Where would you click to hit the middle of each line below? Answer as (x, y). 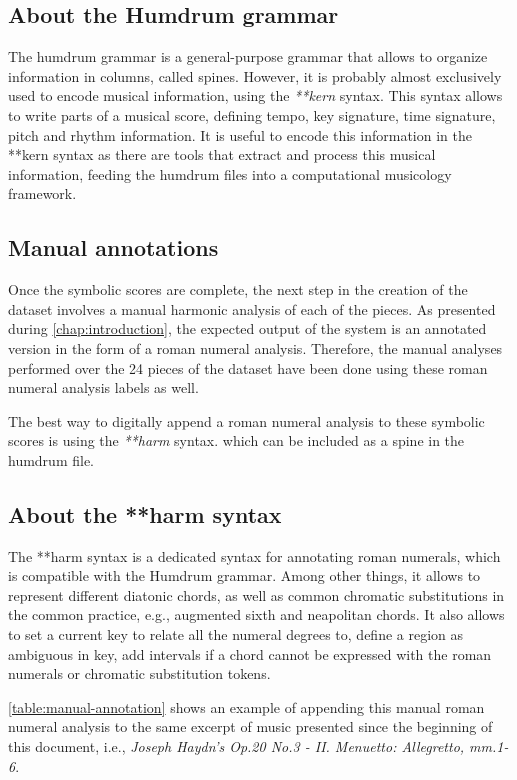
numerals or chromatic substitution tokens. (139, 673)
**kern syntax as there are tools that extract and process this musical (222, 154)
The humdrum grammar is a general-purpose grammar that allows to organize (248, 56)
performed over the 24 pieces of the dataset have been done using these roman (248, 367)
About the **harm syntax (145, 513)
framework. (42, 193)
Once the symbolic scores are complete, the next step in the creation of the (238, 289)
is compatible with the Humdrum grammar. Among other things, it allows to (244, 575)
